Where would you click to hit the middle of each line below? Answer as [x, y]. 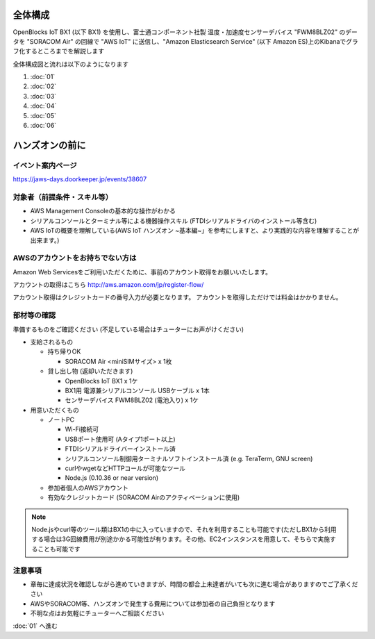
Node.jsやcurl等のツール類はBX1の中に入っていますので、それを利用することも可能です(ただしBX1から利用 [184, 529]
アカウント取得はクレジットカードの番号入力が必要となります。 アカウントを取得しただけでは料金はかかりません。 [177, 297]
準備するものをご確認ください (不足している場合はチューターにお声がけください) [128, 329]
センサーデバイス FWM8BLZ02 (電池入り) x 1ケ [132, 400]
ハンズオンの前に [49, 145]
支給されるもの [51, 342]
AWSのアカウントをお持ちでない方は [75, 258]
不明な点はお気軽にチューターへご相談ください [97, 613]
